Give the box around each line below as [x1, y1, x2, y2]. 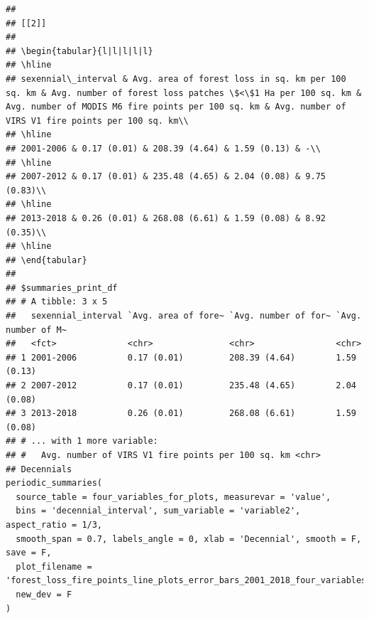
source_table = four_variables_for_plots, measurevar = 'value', [16, 491, 331, 502]
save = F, [6, 548, 52, 558]
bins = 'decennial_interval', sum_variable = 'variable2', [16, 506, 301, 516]
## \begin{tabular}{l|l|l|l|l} [6, 46, 153, 56]
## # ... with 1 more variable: [6, 436, 158, 447]
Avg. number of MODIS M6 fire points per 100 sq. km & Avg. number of [6, 102, 346, 112]
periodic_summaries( [6, 478, 103, 489]
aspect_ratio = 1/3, [6, 519, 103, 530]
